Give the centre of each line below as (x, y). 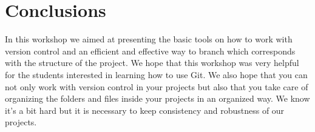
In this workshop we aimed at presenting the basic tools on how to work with (149, 39)
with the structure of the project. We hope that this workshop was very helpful (152, 63)
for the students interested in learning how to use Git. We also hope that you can (156, 74)
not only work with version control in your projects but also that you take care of (157, 86)
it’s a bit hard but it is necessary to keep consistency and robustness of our (145, 110)
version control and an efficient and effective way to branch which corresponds (150, 51)
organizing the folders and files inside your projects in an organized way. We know (157, 98)
